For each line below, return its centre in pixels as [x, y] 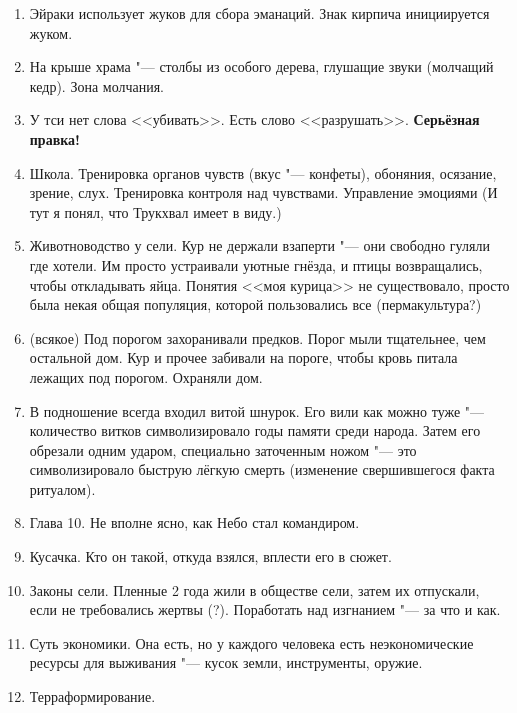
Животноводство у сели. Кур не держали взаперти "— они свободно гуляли [259, 245]
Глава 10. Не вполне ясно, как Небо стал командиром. [194, 522]
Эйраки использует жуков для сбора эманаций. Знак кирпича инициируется [259, 13]
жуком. [51, 32]
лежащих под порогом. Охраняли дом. [146, 376]
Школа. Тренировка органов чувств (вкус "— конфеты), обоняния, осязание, [263, 172]
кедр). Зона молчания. [97, 85]
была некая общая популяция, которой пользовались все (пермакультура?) [255, 304]
